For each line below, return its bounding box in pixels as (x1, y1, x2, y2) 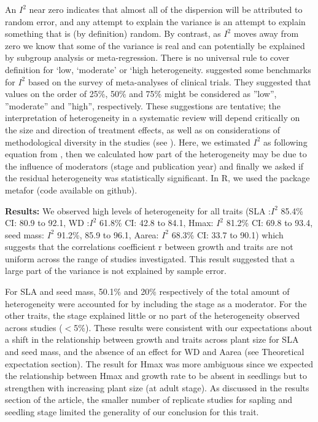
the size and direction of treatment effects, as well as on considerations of (5, 123, 281, 136)
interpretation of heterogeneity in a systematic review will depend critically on (5, 111, 300, 124)
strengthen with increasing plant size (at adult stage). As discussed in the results (5, 381, 309, 394)
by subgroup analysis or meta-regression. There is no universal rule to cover (5, 51, 290, 64)
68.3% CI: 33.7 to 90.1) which (171, 228, 284, 241)
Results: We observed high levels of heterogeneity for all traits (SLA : (5, 204, 271, 217)
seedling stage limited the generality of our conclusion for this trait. (5, 405, 259, 418)
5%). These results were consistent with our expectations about (74, 321, 312, 334)
